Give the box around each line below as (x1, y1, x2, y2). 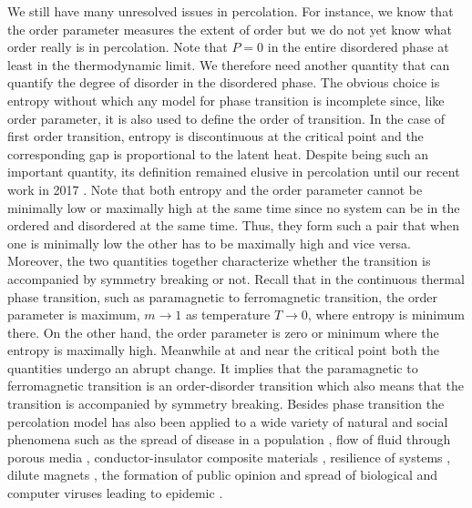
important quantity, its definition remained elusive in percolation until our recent (7, 162, 460, 181)
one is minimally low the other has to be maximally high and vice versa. (7, 233, 411, 252)
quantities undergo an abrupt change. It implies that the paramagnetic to (7, 358, 418, 377)
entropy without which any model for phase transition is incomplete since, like (7, 90, 445, 109)
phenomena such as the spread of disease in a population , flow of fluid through (7, 430, 451, 449)
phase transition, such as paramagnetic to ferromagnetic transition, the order (7, 287, 438, 306)
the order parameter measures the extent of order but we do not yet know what (7, 19, 453, 38)
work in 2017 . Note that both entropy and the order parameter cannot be (7, 179, 423, 198)
